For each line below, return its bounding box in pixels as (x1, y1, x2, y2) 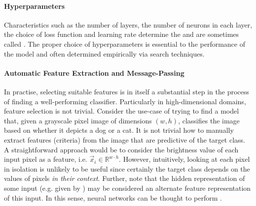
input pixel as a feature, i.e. (4, 154, 87, 164)
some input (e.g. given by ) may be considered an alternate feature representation (4, 182, 251, 193)
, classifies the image (178, 115, 240, 125)
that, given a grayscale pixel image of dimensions (4, 115, 152, 125)
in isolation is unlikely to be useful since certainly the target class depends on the (4, 163, 250, 174)
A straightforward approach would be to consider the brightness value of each (4, 144, 239, 154)
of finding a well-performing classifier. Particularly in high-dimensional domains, (4, 96, 246, 106)
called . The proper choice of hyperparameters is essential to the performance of (4, 38, 245, 49)
